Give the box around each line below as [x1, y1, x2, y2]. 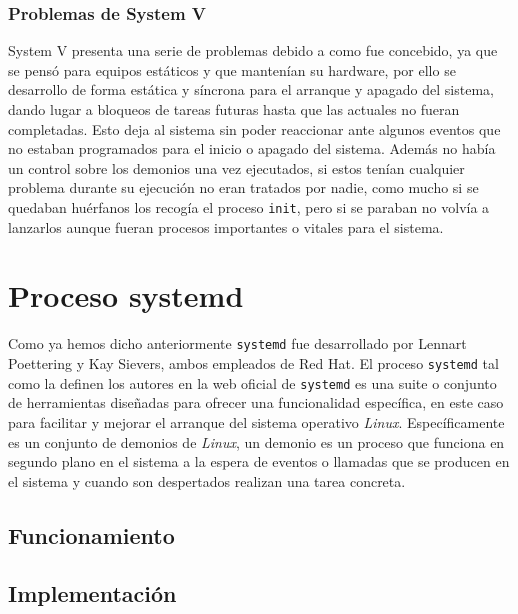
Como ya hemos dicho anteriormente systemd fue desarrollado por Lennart [8, 333, 467, 354]
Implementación [8, 578, 177, 609]
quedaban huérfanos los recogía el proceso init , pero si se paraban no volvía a [8, 196, 490, 217]
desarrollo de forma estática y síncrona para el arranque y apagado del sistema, [8, 79, 494, 100]
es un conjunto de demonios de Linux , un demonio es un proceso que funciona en [8, 431, 505, 452]
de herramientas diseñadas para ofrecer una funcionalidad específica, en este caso [8, 392, 504, 413]
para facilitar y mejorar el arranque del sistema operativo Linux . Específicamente [8, 411, 505, 432]
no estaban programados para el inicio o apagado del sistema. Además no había [8, 138, 496, 159]
